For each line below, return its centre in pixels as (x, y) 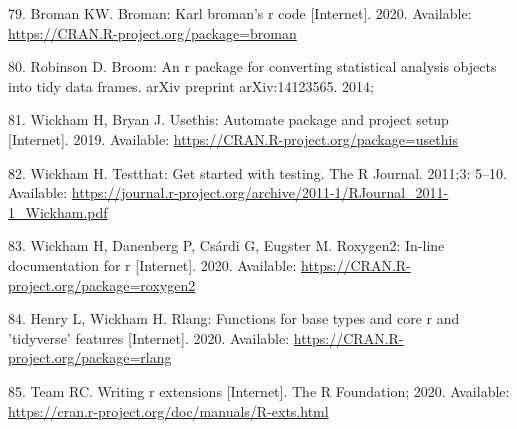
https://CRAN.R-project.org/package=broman (152, 32)
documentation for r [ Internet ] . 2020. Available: (152, 264)
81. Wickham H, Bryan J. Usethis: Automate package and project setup (228, 119)
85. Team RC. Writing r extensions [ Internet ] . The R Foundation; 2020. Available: (259, 390)
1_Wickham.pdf (58, 211)
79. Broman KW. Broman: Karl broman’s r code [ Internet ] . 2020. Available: (240, 13)
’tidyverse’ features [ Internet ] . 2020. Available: (149, 337)
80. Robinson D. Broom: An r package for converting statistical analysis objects (252, 66)
